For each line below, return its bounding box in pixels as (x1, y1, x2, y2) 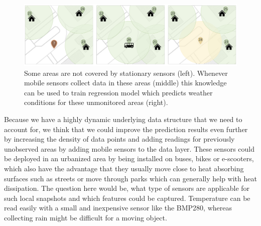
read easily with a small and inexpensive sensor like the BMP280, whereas (4, 202, 232, 213)
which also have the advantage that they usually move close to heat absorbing (4, 163, 244, 173)
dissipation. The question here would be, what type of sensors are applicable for (4, 183, 250, 193)
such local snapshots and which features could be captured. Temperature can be (4, 192, 250, 203)
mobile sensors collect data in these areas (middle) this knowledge (24, 77, 227, 88)
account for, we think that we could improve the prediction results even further (4, 124, 248, 134)
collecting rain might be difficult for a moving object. (4, 212, 167, 222)
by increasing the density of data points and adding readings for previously (4, 134, 235, 144)
